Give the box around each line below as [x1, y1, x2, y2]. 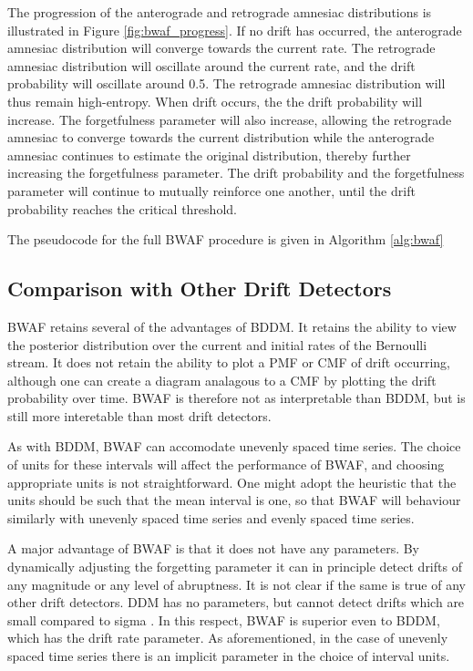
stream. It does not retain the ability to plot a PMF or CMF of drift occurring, [7, 353, 450, 372]
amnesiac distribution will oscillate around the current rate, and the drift [7, 56, 416, 75]
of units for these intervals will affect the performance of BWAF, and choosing [7, 455, 445, 474]
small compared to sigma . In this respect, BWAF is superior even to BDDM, [7, 610, 440, 629]
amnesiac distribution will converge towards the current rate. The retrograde [7, 38, 436, 57]
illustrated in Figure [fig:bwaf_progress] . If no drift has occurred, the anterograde [7, 20, 462, 39]
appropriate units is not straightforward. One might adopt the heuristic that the [7, 472, 457, 491]
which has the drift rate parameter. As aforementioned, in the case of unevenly [7, 628, 448, 647]
